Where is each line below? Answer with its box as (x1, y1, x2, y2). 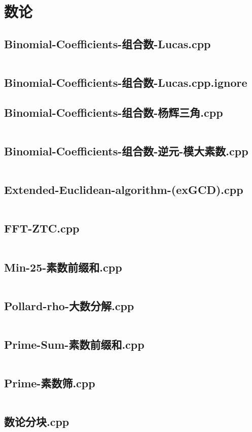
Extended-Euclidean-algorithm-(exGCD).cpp (4, 182, 243, 197)
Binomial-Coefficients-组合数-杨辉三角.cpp (4, 104, 223, 120)
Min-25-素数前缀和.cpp (4, 259, 122, 275)
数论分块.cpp (4, 414, 69, 429)
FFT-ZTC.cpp (4, 220, 80, 236)
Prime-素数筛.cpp (4, 375, 95, 391)
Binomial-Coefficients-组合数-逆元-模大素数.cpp (4, 143, 248, 158)
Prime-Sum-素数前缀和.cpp (4, 336, 145, 352)
